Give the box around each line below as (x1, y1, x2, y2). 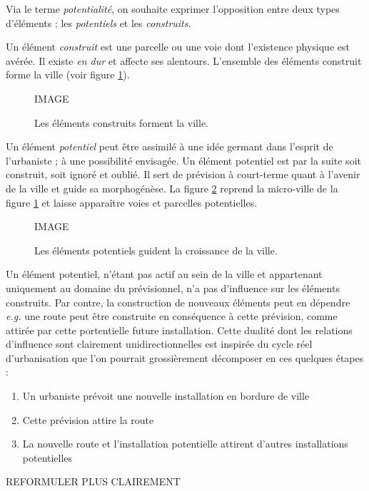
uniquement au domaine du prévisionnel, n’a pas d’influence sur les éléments (6, 280, 340, 295)
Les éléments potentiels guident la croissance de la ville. (34, 242, 278, 257)
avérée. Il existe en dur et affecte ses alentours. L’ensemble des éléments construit (6, 53, 362, 68)
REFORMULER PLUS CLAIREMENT (6, 474, 181, 489)
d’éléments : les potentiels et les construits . (6, 15, 191, 30)
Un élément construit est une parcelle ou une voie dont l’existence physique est (6, 39, 350, 54)
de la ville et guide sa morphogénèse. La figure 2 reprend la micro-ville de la (6, 180, 338, 195)
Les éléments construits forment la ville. (34, 115, 208, 130)
